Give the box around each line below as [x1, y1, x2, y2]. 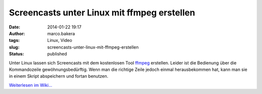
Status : [9, 51, 24, 57]
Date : [9, 24, 20, 30]
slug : [9, 44, 19, 50]
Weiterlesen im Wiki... [9, 82, 52, 88]
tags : [9, 38, 20, 43]
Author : [9, 30, 25, 36]
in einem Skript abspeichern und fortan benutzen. [9, 73, 109, 79]
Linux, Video [47, 38, 72, 43]
